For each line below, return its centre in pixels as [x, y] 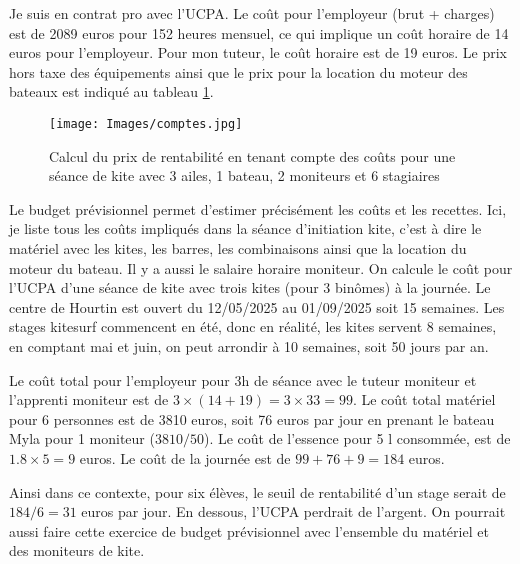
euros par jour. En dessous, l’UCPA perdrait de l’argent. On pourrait [293, 511]
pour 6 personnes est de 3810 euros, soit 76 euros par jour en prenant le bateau [252, 418]
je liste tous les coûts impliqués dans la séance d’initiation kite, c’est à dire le [245, 228]
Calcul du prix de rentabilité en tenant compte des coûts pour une [252, 155]
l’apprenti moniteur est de [89, 399]
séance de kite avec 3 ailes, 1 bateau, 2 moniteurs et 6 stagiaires [244, 175]
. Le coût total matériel [424, 399]
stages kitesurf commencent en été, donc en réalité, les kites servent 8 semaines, [253, 326]
